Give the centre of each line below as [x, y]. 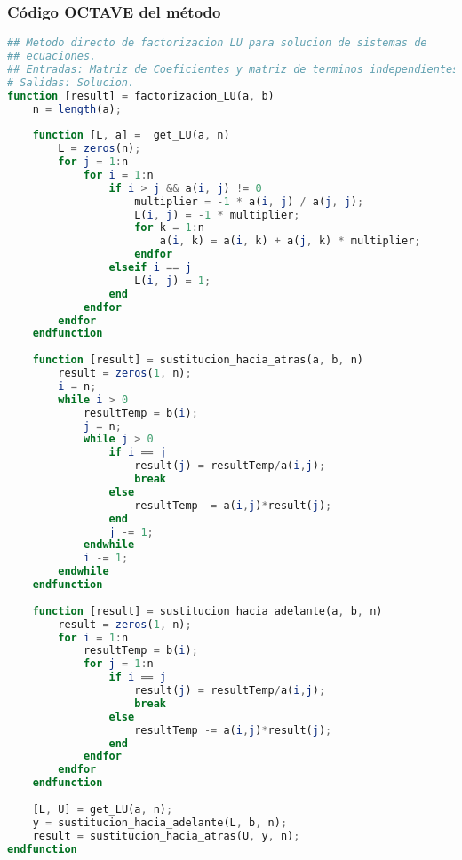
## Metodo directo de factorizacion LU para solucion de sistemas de [217, 43]
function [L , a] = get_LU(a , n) [131, 135]
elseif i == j [150, 268]
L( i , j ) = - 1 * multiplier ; [217, 215]
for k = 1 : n [170, 228]
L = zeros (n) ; [100, 149]
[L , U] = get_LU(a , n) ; [103, 809]
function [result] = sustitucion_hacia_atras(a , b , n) [198, 360]
